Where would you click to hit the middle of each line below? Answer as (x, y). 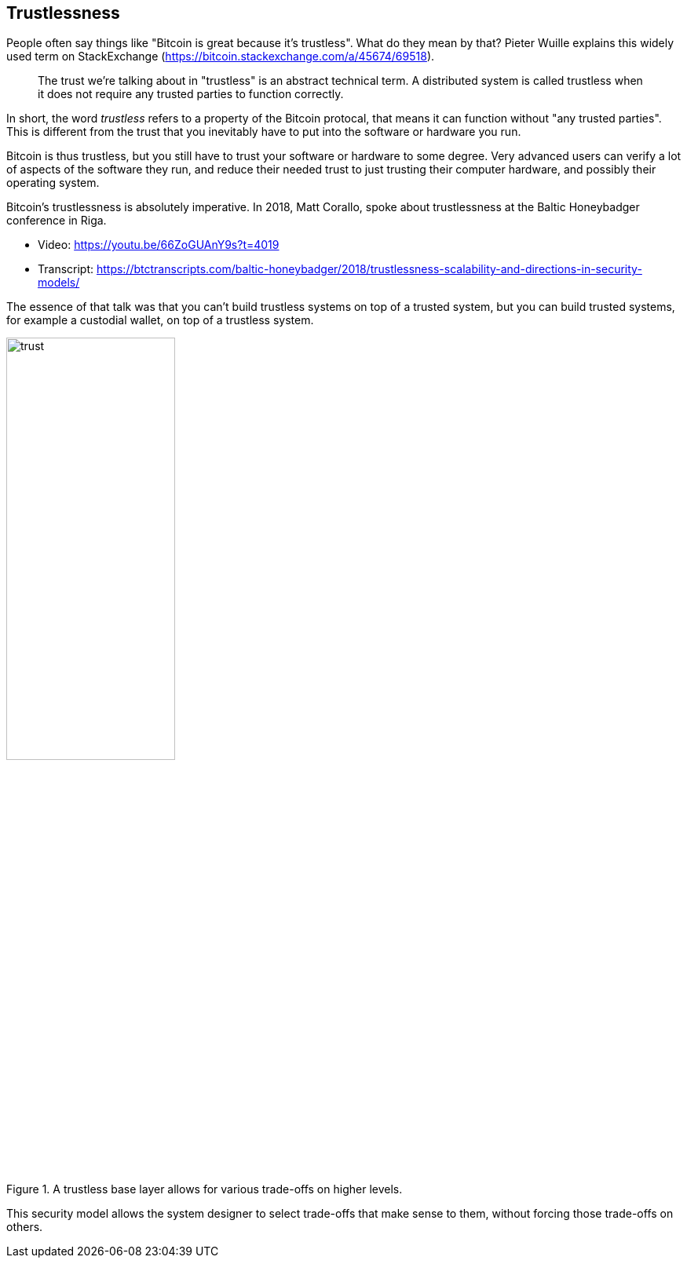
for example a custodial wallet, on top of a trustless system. (160, 320)
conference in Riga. (57, 221)
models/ (59, 283)
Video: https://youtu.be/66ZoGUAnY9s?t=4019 (159, 245)
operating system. (53, 183)
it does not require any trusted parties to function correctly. (191, 94)
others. (25, 1227)
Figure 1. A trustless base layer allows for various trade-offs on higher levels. (205, 1189)
